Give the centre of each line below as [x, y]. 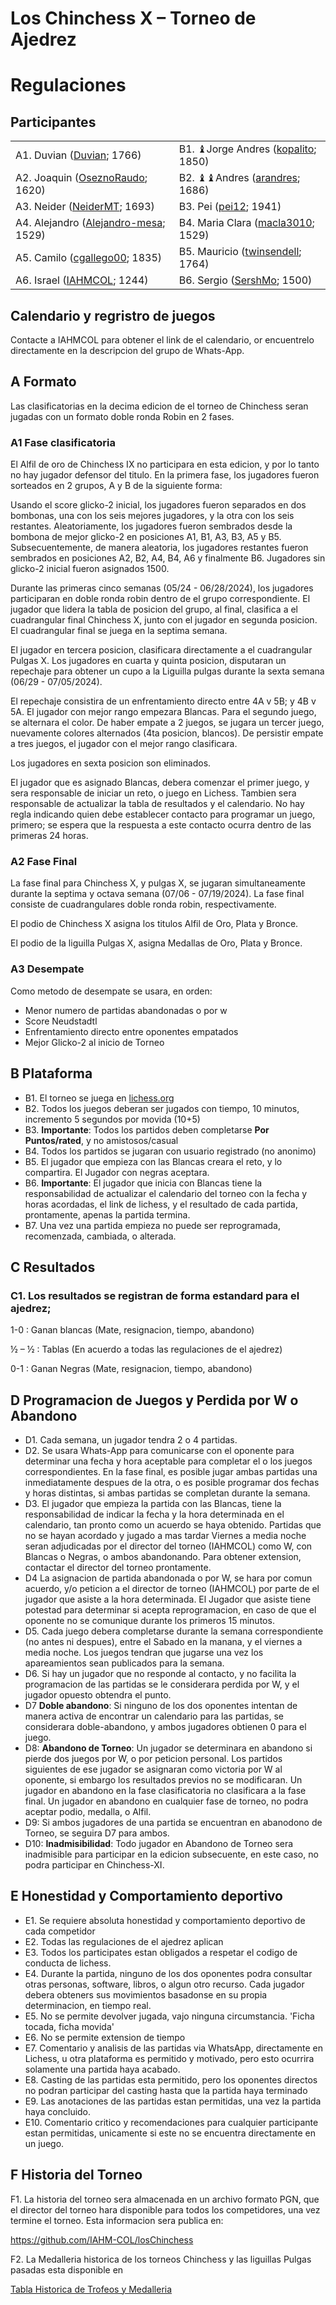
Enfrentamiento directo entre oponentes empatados [131, 1031]
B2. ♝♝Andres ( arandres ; [239, 178]
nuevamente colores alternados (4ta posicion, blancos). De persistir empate [167, 733]
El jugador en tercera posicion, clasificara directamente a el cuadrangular [161, 650]
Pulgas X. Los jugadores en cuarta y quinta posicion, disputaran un [148, 661]
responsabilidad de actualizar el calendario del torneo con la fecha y [166, 1193]
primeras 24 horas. [49, 836]
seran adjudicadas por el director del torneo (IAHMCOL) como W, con [168, 1546]
